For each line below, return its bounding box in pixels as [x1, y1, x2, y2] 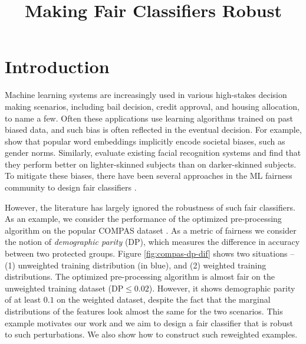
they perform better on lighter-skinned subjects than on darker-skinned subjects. [5, 158, 297, 170]
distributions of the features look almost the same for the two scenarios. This [5, 305, 283, 317]
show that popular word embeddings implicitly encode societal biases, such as [5, 135, 285, 147]
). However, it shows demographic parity [149, 281, 295, 294]
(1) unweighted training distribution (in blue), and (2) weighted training [5, 258, 266, 271]
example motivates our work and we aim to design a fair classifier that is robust [5, 316, 294, 329]
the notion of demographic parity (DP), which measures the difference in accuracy [5, 235, 300, 248]
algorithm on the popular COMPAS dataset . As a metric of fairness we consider [5, 224, 297, 236]
